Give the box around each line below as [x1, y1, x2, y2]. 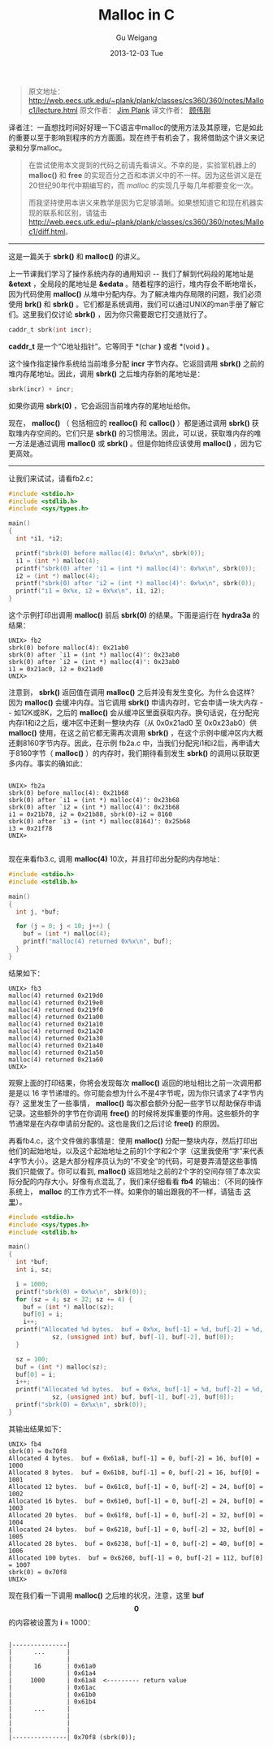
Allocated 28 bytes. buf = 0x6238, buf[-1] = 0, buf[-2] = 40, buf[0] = [8, 1539, 264, 1547]
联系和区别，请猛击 [42, 207, 107, 217]
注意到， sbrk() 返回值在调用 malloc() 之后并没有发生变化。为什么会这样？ [8, 688, 258, 697]
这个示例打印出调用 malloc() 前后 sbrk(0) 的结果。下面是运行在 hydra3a [8, 610, 251, 620]
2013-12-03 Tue [109, 48, 164, 58]
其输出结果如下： [8, 1424, 66, 1434]
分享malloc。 [22, 142, 67, 152]
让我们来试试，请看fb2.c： [8, 473, 97, 483]
